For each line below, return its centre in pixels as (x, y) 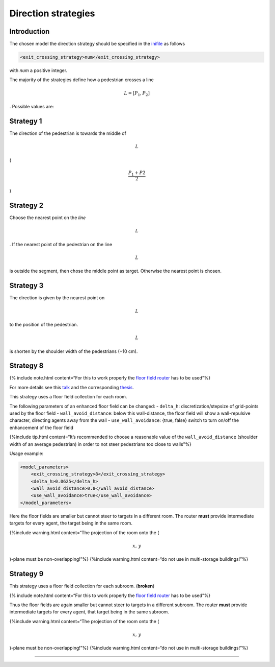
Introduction (30, 31)
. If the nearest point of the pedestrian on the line (61, 244)
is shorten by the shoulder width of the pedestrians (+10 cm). (74, 351)
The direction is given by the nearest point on (57, 298)
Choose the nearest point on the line (48, 218)
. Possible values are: (32, 107)
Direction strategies (52, 13)
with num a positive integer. (38, 70)
